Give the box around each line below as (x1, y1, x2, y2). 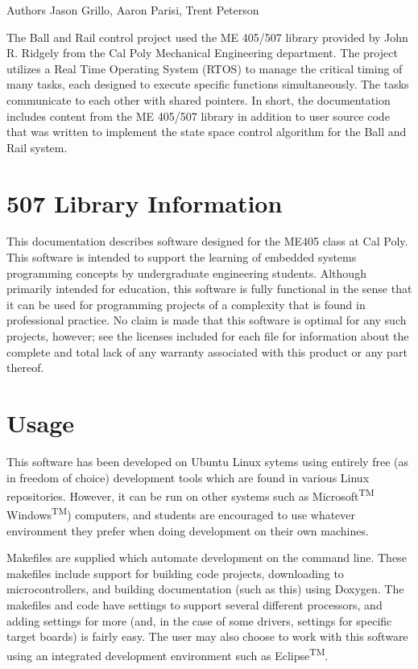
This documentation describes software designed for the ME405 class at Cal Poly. (6, 233, 408, 250)
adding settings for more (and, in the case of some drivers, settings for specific (6, 612, 392, 629)
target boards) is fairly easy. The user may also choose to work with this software (6, 628, 408, 645)
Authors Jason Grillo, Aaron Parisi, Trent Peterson (6, 2, 259, 18)
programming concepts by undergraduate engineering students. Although (6, 264, 366, 281)
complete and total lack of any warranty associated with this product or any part (6, 343, 408, 360)
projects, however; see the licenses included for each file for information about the (6, 328, 409, 345)
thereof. (6, 359, 44, 376)
